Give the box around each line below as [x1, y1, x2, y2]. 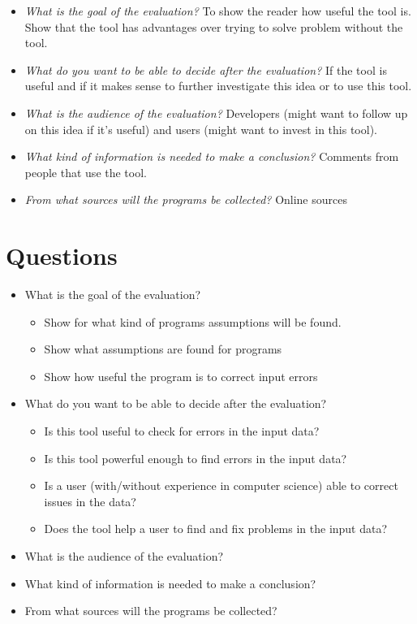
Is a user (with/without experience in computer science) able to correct [44, 477, 398, 494]
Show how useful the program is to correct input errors [44, 367, 318, 384]
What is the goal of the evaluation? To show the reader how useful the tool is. [24, 2, 411, 19]
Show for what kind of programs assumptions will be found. [44, 313, 342, 330]
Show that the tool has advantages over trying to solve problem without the [24, 18, 403, 35]
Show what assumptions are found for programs [44, 340, 282, 357]
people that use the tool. [24, 163, 147, 180]
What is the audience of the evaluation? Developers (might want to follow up [24, 104, 408, 121]
